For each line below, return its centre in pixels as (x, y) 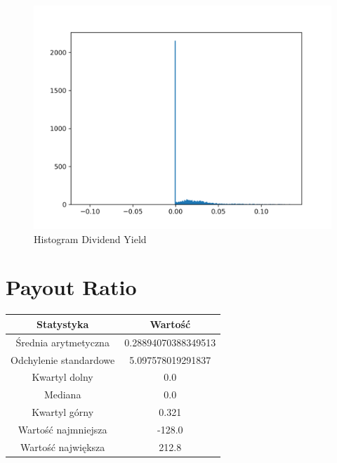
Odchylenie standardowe (63, 359)
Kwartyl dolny (62, 377)
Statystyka (62, 324)
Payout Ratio (71, 287)
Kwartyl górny (63, 412)
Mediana (62, 394)
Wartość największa (62, 446)
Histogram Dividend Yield (90, 239)
